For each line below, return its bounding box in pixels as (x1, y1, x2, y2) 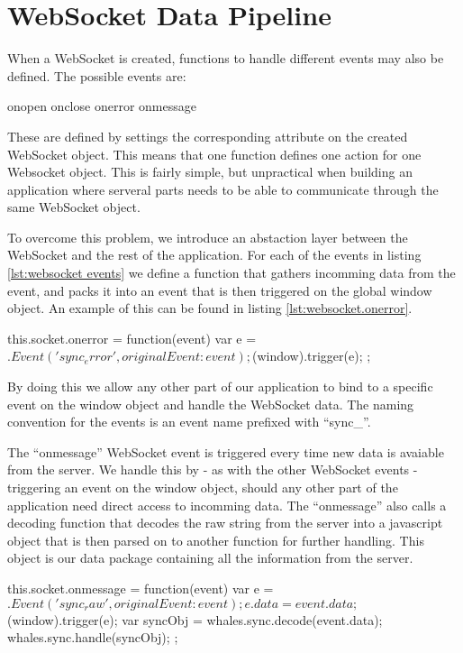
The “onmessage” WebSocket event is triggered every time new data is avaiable (7, 442, 444, 461)
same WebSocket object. (7, 198, 141, 216)
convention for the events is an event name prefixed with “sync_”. (7, 412, 371, 431)
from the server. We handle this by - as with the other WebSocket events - (7, 460, 418, 479)
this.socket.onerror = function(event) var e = (7, 328, 257, 347)
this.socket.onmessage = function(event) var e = (7, 578, 274, 597)
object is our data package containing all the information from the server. (7, 548, 413, 567)
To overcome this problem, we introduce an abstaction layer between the (7, 227, 408, 246)
